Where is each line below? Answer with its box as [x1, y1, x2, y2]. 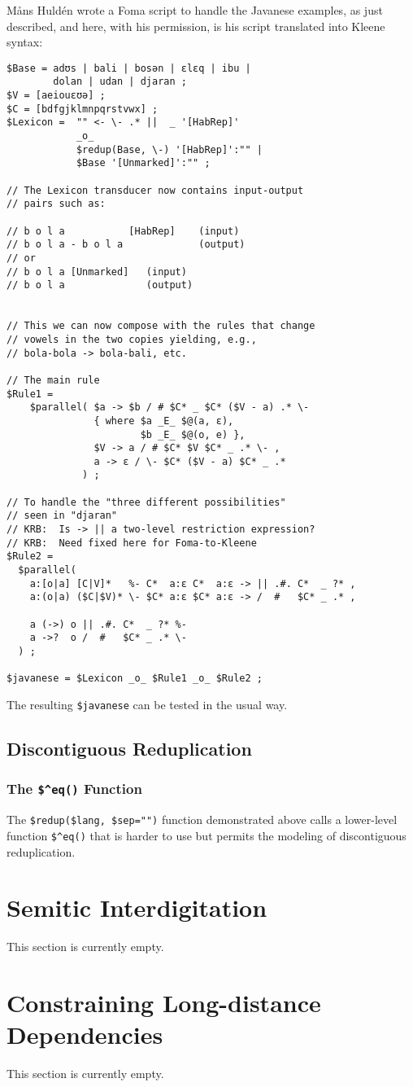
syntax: [7, 33, 43, 50]
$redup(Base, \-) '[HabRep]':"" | [76, 143, 263, 156]
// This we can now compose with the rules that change [7, 320, 315, 332]
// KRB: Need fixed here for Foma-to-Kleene [7, 537, 257, 549]
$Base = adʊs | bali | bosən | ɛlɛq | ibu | [7, 62, 251, 74]
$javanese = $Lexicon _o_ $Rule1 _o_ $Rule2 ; [7, 673, 263, 685]
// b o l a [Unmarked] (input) [7, 265, 187, 278]
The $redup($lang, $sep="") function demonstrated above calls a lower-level [7, 811, 398, 828]
